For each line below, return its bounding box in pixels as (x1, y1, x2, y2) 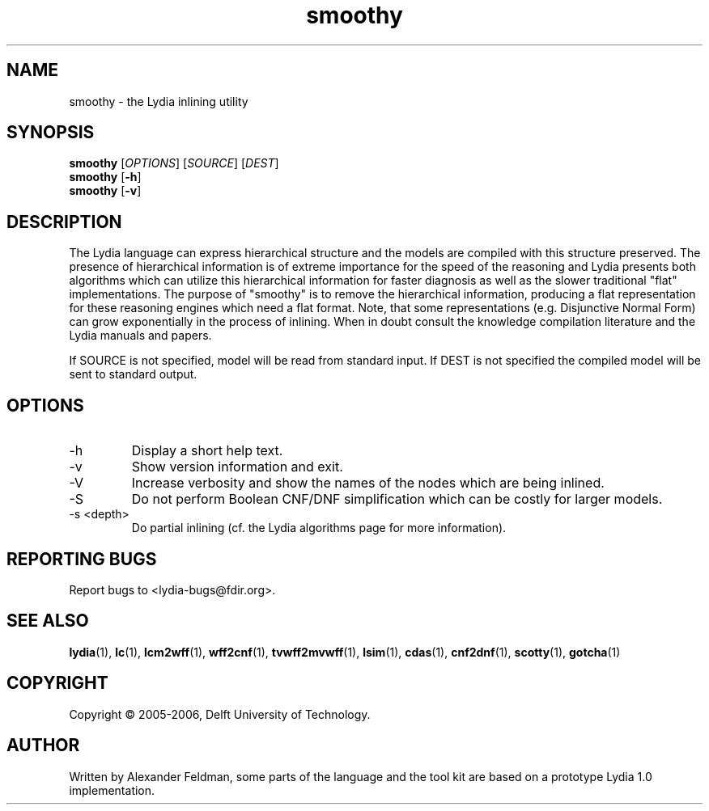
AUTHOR (6, 735, 80, 756)
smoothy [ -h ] (69, 170, 142, 184)
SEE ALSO (6, 610, 89, 631)
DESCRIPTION (6, 211, 122, 232)
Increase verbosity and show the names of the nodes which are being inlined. (131, 475, 605, 492)
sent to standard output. (69, 367, 197, 382)
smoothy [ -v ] (69, 184, 142, 198)
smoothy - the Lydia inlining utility (69, 94, 248, 108)
